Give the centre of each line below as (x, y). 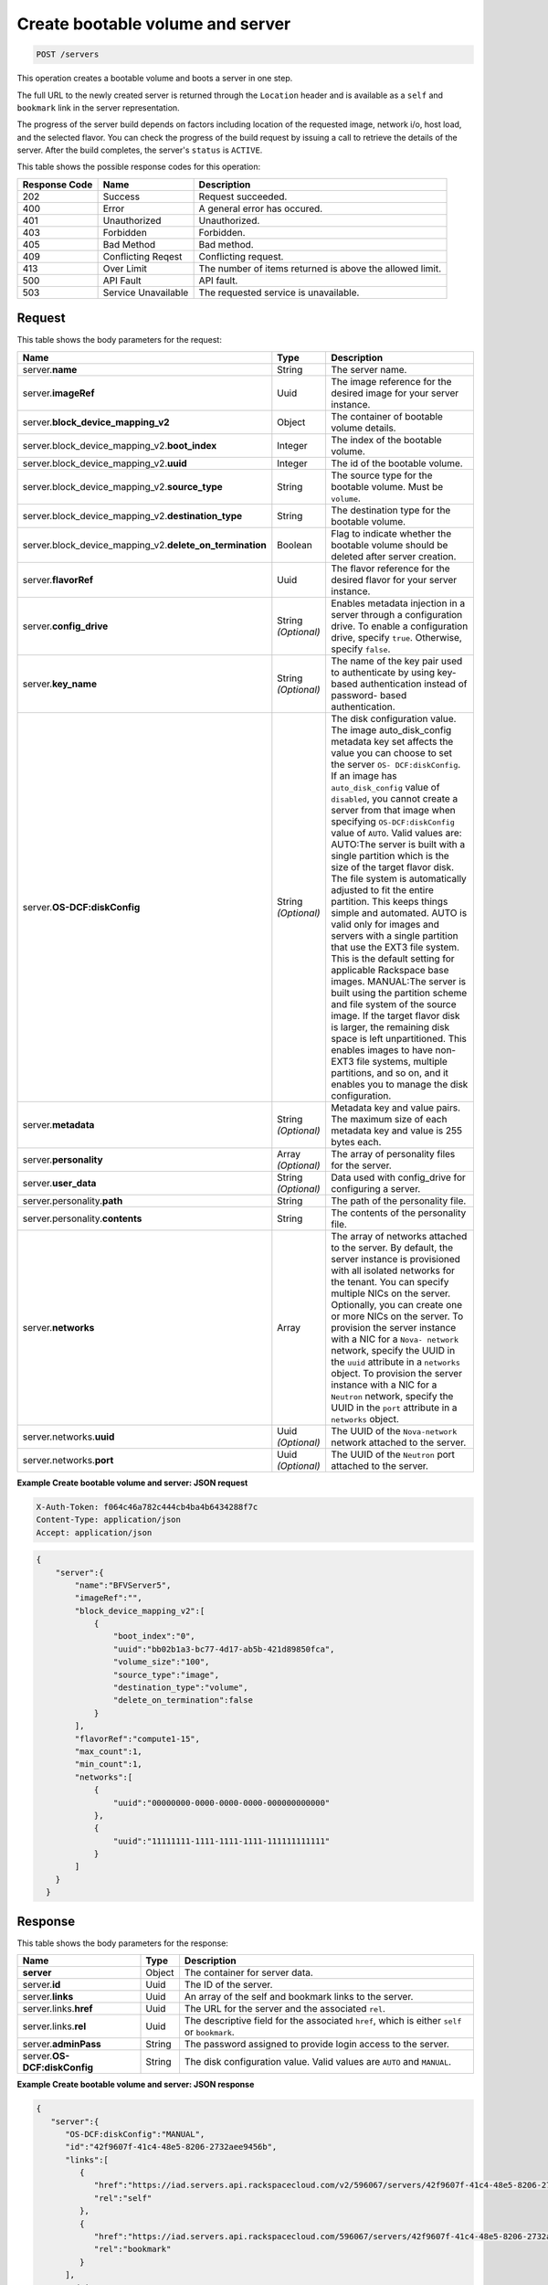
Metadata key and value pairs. (396, 1108)
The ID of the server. (228, 1985)
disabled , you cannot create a (395, 798)
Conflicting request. (241, 256)
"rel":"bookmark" (132, 2249)
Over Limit (125, 268)
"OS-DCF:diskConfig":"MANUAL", (135, 2134)
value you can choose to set (391, 752)
